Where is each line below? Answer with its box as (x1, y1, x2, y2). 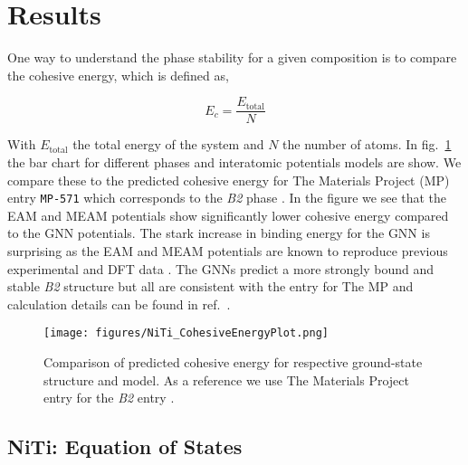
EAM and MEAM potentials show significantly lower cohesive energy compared (7, 205, 449, 224)
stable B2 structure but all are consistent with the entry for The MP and (7, 277, 414, 296)
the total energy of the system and (72, 135, 264, 154)
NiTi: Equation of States (7, 432, 243, 460)
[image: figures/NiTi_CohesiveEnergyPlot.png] (43, 327, 329, 340)
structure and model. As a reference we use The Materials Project (43, 370, 409, 389)
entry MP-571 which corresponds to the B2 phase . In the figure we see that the (7, 188, 447, 207)
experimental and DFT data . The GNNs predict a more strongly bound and (7, 259, 434, 278)
